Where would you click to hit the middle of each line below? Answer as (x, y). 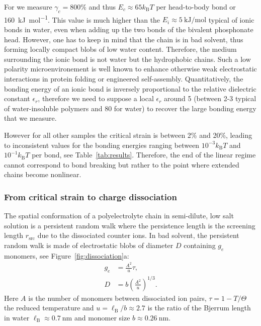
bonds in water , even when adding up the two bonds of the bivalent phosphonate (129, 29)
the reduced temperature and (49, 308)
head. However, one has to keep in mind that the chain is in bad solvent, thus (124, 39)
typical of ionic (231, 19)
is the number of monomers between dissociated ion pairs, (117, 298)
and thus (102, 7)
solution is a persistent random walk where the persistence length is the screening (130, 225)
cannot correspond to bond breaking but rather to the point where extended (122, 164)
